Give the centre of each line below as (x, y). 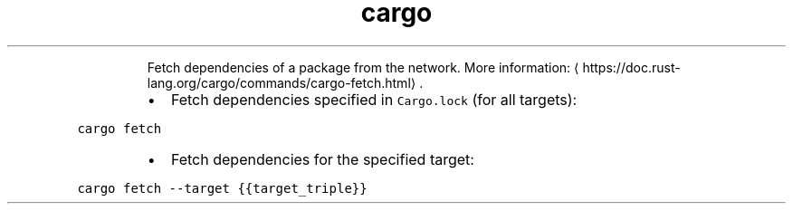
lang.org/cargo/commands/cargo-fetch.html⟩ (282, 82)
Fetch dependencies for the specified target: (322, 159)
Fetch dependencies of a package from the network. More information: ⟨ (363, 67)
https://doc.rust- (631, 67)
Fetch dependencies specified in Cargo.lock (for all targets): (374, 99)
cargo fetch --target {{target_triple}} (222, 188)
